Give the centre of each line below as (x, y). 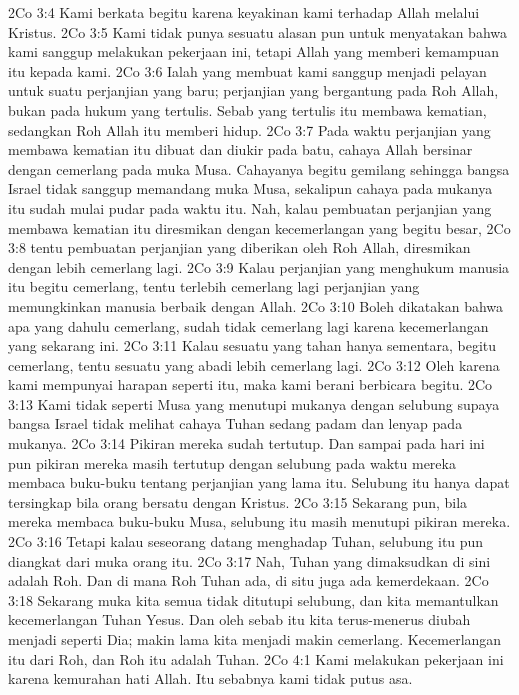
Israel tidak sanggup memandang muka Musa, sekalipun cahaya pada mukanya (250, 188)
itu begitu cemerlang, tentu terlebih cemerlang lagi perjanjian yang (214, 286)
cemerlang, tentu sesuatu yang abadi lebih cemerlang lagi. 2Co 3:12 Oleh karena (254, 364)
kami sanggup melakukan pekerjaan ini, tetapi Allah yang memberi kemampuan (253, 51)
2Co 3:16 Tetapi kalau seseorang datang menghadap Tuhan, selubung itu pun (246, 541)
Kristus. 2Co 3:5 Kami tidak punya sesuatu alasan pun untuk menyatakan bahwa (258, 31)
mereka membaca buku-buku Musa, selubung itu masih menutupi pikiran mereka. (259, 521)
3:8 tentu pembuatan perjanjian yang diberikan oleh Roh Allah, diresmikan (239, 247)
